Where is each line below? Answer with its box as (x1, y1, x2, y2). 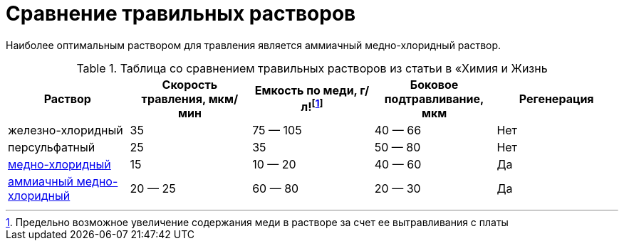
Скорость (162, 77, 218, 92)
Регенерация (519, 91, 594, 106)
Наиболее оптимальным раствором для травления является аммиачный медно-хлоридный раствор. (6, 38, 501, 51)
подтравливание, (384, 91, 484, 106)
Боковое (410, 77, 459, 92)
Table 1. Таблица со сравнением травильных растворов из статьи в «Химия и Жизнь (76, 60, 548, 75)
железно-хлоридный (8, 122, 123, 137)
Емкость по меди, (254, 83, 358, 98)
